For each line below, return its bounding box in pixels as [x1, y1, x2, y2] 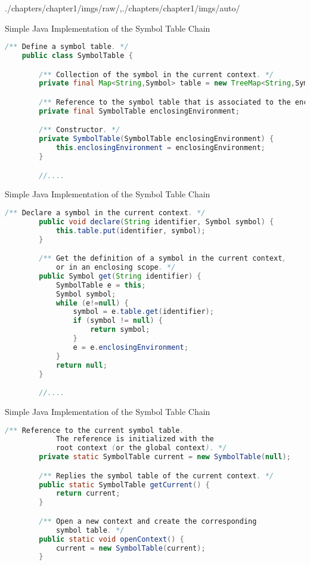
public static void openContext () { [39, 535, 184, 543]
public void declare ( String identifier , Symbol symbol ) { [39, 217, 274, 226]
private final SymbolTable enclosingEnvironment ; [39, 106, 240, 115]
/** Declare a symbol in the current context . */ [5, 209, 206, 218]
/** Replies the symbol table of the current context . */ [39, 471, 274, 480]
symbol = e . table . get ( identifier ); [73, 307, 214, 316]
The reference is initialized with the [55, 435, 214, 444]
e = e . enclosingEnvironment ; [73, 343, 188, 352]
